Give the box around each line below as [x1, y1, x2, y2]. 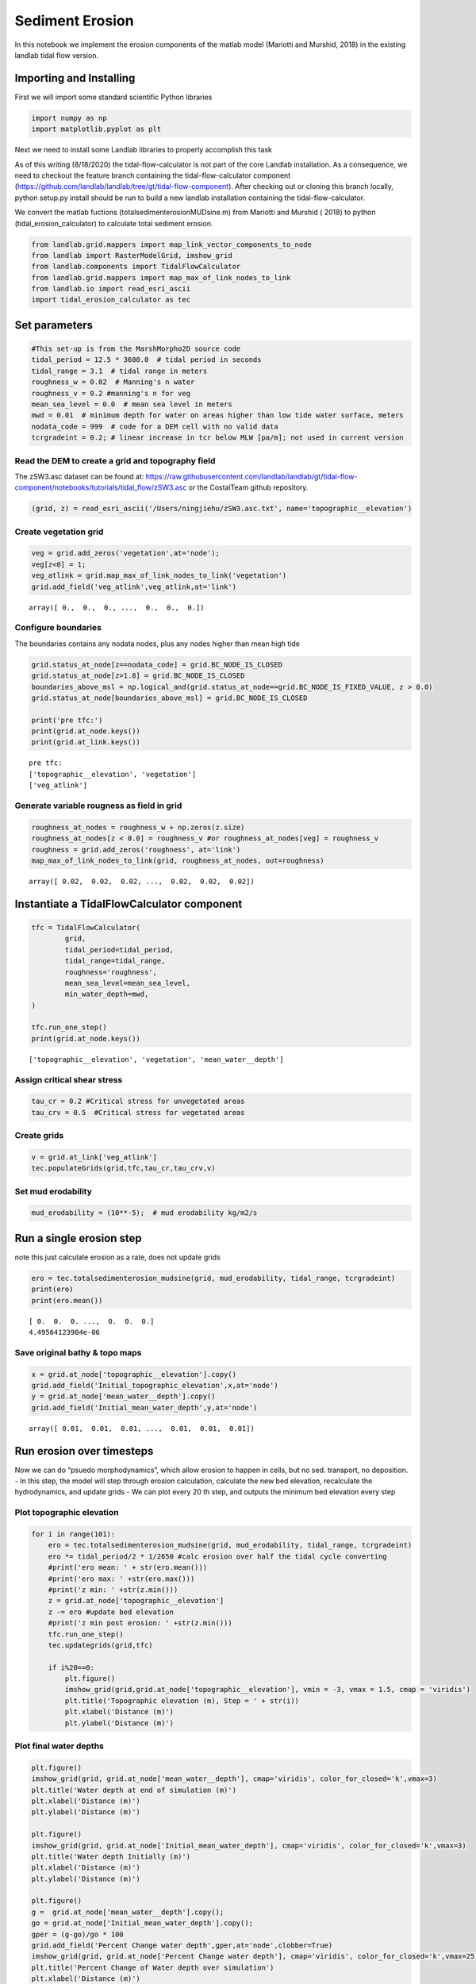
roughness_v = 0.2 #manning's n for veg [31, 389, 190, 398]
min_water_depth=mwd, [64, 990, 149, 999]
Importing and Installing [14, 71, 136, 85]
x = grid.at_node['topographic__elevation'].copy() [31, 1370, 237, 1378]
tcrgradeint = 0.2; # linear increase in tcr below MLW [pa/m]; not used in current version [31, 433, 404, 442]
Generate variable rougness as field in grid [14, 800, 182, 811]
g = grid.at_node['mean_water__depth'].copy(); [31, 1907, 225, 1917]
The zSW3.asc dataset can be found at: [14, 471, 144, 481]
